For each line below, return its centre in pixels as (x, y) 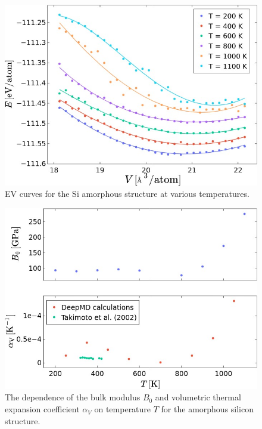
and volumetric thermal (198, 397)
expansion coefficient (42, 409)
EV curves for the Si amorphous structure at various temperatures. (127, 194)
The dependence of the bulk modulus (73, 397)
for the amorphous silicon (207, 409)
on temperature (123, 409)
